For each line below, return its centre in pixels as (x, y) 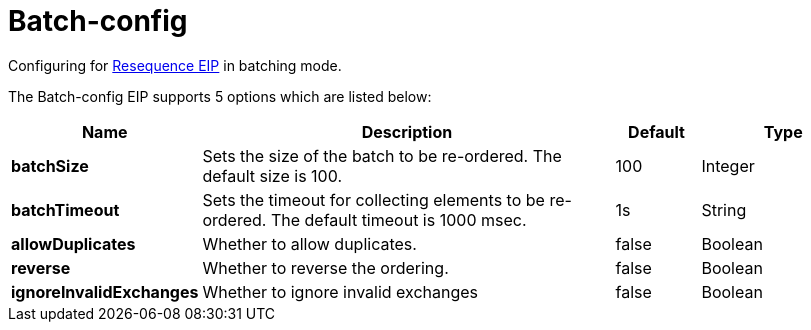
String (724, 209)
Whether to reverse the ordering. (325, 267)
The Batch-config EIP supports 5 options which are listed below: (220, 96)
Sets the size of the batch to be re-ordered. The (382, 155)
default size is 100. (272, 175)
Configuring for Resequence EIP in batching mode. (175, 65)
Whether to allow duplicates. (309, 243)
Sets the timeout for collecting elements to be (373, 199)
